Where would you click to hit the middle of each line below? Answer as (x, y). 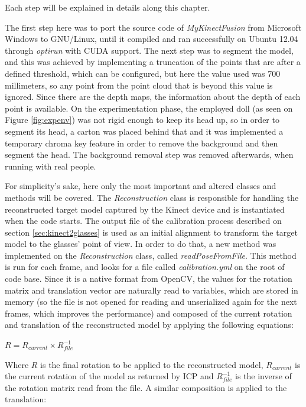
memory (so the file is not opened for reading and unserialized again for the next (151, 302)
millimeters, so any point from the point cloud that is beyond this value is (139, 85)
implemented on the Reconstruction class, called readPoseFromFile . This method (151, 255)
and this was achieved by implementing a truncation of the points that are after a (153, 62)
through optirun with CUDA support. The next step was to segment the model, (149, 50)
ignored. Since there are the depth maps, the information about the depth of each (153, 97)
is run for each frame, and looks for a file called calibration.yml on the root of (145, 267)
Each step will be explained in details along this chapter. (108, 7)
